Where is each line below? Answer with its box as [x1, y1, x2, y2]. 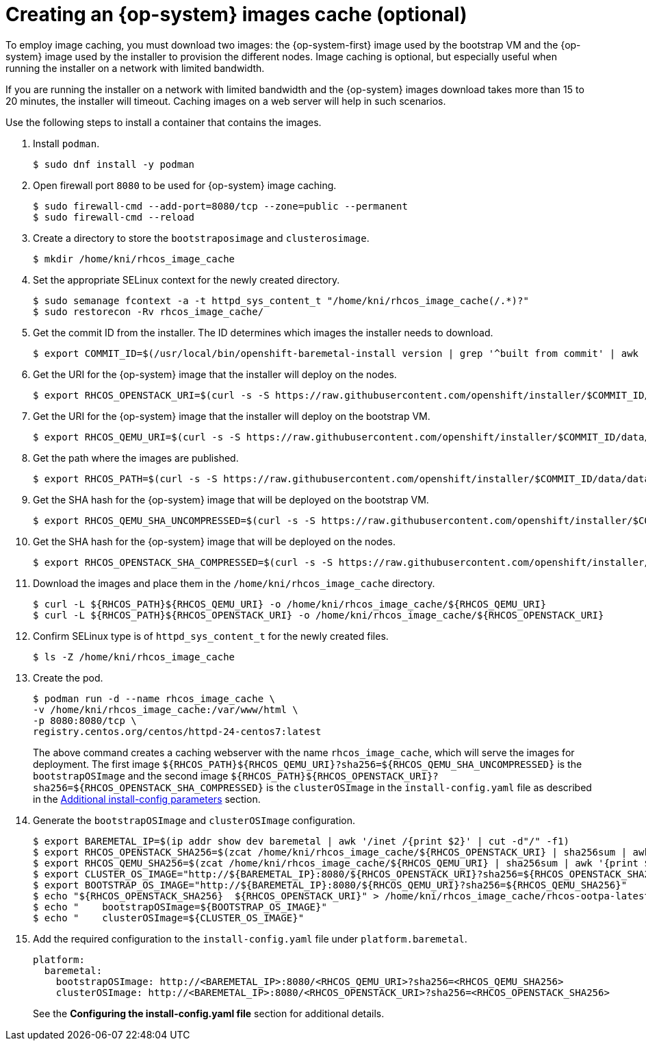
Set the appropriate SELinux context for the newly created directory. [33, 273, 340, 286]
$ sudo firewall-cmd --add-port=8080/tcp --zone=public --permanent [33, 200, 408, 212]
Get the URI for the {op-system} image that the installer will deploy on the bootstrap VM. [33, 410, 430, 422]
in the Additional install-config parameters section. [33, 793, 261, 805]
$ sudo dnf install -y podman [33, 158, 195, 170]
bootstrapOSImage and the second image [33, 769, 229, 782]
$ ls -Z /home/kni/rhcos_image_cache [33, 651, 235, 662]
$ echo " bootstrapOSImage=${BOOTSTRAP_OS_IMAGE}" [33, 901, 327, 912]
